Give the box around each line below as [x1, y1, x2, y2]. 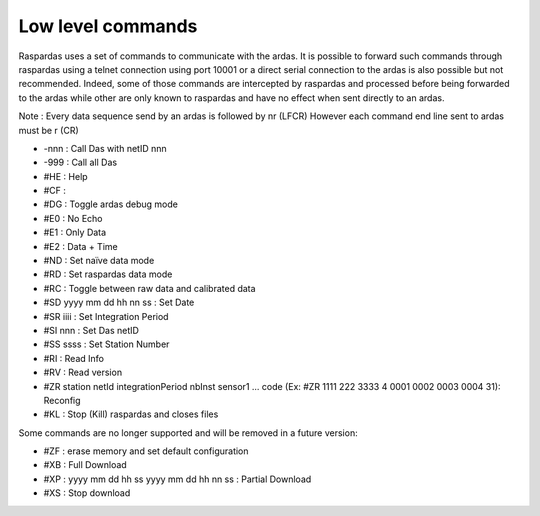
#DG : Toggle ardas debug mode [43, 198, 179, 210]
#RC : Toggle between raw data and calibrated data [43, 282, 256, 294]
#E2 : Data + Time [43, 240, 119, 252]
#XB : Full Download [43, 459, 127, 471]
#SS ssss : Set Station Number [43, 338, 170, 350]
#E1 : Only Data [43, 226, 107, 239]
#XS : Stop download [43, 487, 131, 499]
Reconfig [43, 394, 81, 406]
